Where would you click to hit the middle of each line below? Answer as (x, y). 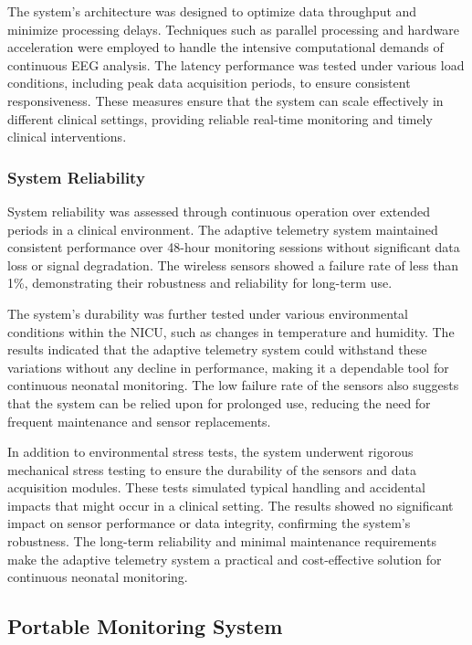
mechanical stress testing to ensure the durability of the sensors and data (212, 469)
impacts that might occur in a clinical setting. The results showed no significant (231, 505)
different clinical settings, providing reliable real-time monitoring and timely (220, 118)
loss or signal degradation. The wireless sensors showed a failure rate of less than (233, 264)
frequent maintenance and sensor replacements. (139, 421)
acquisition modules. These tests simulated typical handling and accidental (216, 487)
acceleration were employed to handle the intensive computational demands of (226, 47)
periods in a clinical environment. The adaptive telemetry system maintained (223, 229)
